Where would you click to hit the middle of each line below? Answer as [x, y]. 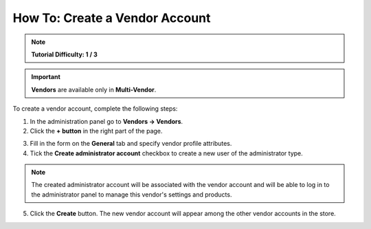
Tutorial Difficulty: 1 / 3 [64, 54]
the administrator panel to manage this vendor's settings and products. [132, 194]
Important [46, 77]
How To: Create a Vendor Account [112, 18]
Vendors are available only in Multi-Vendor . [94, 89]
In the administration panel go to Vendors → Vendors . [106, 121]
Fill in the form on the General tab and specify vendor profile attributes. [131, 144]
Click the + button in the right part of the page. [96, 131]
